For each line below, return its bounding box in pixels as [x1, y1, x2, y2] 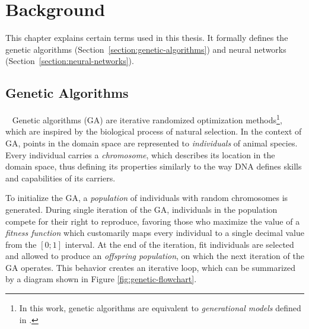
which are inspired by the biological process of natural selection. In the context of [5, 125, 302, 138]
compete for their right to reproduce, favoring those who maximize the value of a [5, 215, 300, 227]
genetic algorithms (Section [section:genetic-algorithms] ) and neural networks [5, 43, 286, 55]
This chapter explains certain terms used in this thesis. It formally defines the [5, 31, 288, 44]
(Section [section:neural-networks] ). [5, 55, 134, 67]
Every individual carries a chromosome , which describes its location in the [5, 148, 275, 161]
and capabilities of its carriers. [5, 171, 116, 184]
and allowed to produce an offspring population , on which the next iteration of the [5, 250, 304, 262]
